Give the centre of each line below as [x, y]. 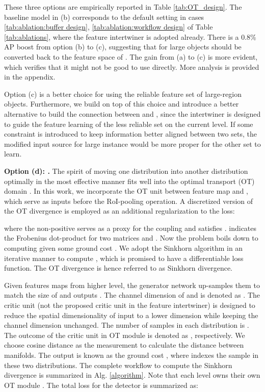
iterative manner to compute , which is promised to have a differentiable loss [124, 258]
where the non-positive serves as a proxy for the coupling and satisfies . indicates [130, 228]
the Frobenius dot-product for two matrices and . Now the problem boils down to [131, 238]
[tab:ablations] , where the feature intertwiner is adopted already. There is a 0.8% [130, 36]
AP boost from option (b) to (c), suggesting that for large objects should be [123, 47]
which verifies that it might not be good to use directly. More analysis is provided [132, 67]
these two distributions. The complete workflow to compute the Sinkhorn [118, 365]
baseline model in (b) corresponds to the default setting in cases [104, 17]
